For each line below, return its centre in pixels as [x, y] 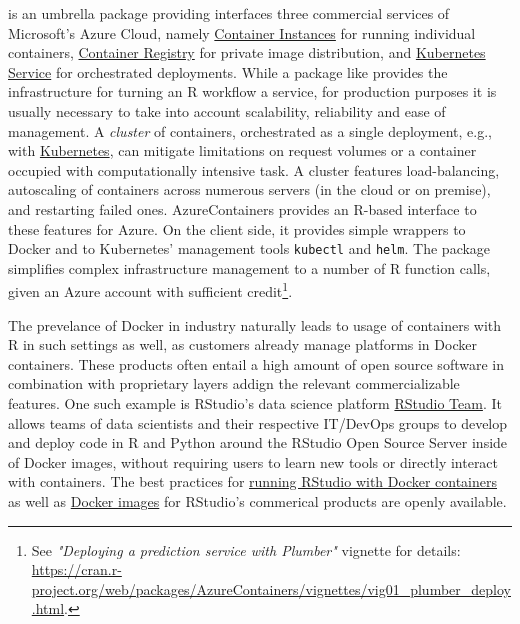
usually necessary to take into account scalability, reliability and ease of [227, 110]
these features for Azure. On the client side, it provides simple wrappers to [237, 228]
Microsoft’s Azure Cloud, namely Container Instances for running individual [242, 32]
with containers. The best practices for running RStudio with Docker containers [253, 481]
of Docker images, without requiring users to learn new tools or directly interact [253, 461]
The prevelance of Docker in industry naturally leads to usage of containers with [255, 324]
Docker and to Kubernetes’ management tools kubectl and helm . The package [249, 248]
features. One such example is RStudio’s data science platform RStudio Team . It [255, 403]
